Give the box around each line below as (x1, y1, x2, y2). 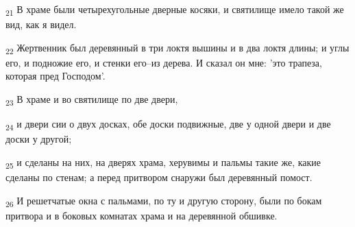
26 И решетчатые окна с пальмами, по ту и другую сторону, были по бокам (5, 193, 322, 209)
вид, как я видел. (5, 17, 77, 32)
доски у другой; (5, 132, 72, 146)
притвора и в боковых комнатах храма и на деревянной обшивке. (5, 208, 278, 222)
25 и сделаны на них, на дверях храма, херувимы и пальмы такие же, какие (5, 154, 321, 171)
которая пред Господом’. (5, 69, 106, 83)
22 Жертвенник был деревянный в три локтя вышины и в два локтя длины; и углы (5, 40, 350, 56)
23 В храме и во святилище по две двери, (5, 92, 178, 108)
